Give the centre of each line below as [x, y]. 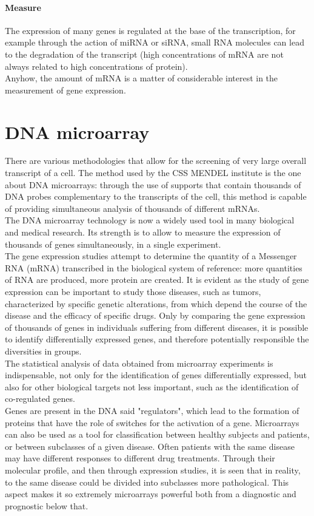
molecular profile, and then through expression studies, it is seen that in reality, [153, 470]
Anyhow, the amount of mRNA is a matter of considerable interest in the [142, 78]
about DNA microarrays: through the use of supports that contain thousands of [153, 184]
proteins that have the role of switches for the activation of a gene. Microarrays [152, 422]
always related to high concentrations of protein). [96, 66]
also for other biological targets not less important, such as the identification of [152, 386]
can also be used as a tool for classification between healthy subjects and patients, [157, 434]
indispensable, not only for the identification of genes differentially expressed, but [156, 375]
